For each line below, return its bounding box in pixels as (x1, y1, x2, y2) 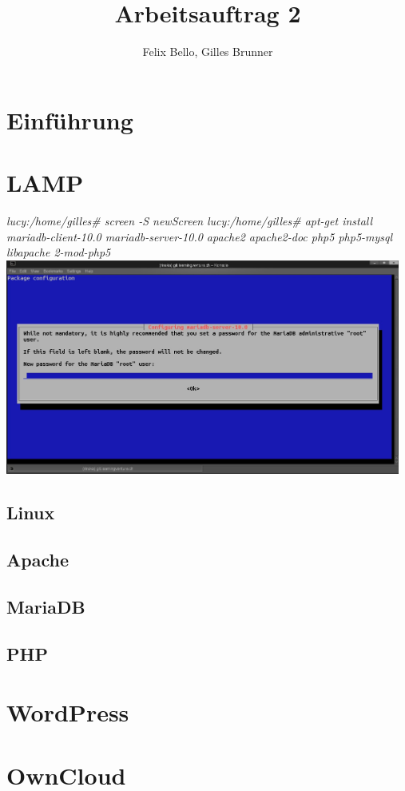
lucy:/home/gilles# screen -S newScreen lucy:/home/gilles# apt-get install (6, 213, 373, 229)
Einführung (6, 103, 133, 136)
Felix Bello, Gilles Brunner (142, 43, 273, 60)
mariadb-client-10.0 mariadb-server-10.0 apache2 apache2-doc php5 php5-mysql (6, 228, 393, 244)
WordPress (6, 696, 129, 729)
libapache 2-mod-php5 (6, 244, 111, 260)
